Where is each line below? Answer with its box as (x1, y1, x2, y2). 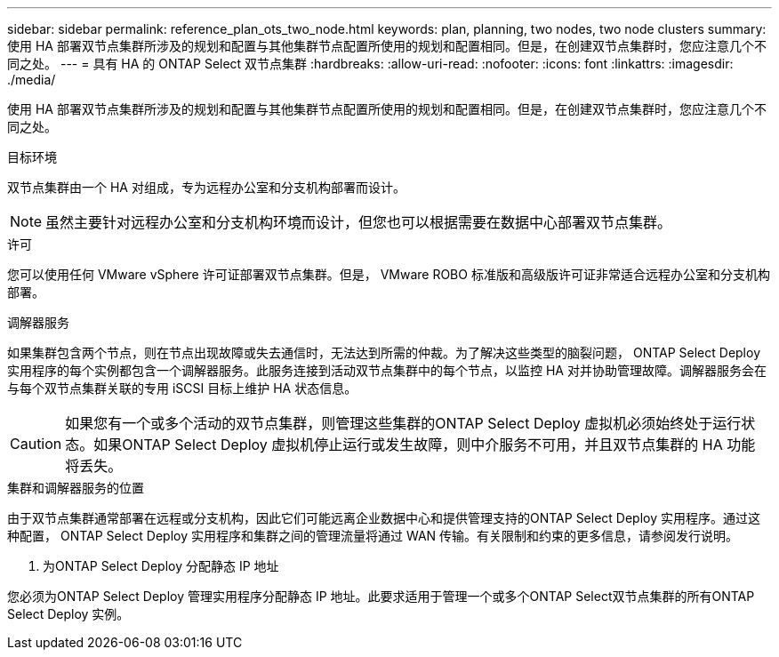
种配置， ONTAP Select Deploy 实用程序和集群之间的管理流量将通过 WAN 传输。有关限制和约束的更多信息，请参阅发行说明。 (7, 528, 739, 543)
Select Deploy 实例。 (7, 606, 130, 621)
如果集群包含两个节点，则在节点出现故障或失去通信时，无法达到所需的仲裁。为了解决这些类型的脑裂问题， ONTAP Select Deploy (7, 345, 761, 360)
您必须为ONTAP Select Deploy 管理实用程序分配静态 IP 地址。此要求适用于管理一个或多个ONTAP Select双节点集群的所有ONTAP (7, 589, 755, 604)
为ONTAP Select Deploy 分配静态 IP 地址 (43, 558, 279, 573)
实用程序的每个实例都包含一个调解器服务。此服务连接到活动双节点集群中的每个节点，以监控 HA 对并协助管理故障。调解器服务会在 (7, 363, 767, 378)
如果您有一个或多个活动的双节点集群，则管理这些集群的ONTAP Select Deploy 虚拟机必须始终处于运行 (65, 414, 742, 432)
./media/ (7, 72, 56, 87)
